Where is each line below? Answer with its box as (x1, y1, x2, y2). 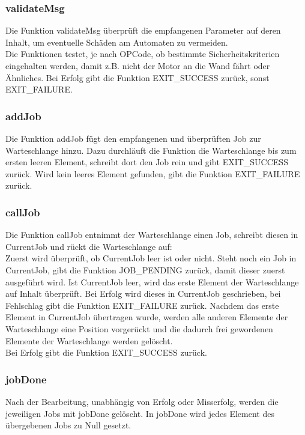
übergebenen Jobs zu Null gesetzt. (5, 419, 131, 431)
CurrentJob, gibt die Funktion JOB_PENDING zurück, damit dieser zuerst (5, 263, 285, 276)
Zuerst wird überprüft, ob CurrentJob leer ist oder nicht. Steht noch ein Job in (5, 252, 297, 264)
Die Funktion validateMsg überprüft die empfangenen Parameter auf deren (5, 24, 281, 37)
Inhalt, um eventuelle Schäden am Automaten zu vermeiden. (5, 35, 228, 48)
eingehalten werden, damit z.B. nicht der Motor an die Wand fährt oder (5, 59, 270, 71)
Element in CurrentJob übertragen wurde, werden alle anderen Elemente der (5, 311, 288, 323)
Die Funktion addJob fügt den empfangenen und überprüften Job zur (5, 132, 261, 144)
